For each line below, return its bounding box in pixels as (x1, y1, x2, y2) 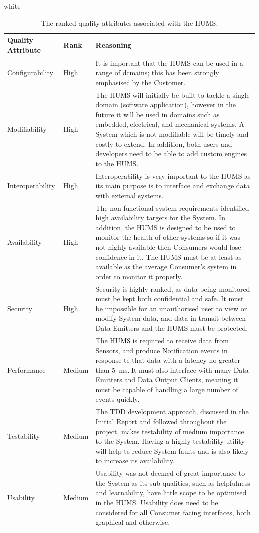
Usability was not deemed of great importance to (95, 468, 245, 478)
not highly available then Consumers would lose (95, 242, 241, 252)
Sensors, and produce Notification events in (95, 345, 228, 355)
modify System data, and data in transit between (95, 313, 246, 323)
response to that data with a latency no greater (95, 355, 240, 365)
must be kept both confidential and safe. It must (95, 293, 244, 304)
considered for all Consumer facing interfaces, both (95, 507, 251, 517)
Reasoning (95, 39, 131, 50)
